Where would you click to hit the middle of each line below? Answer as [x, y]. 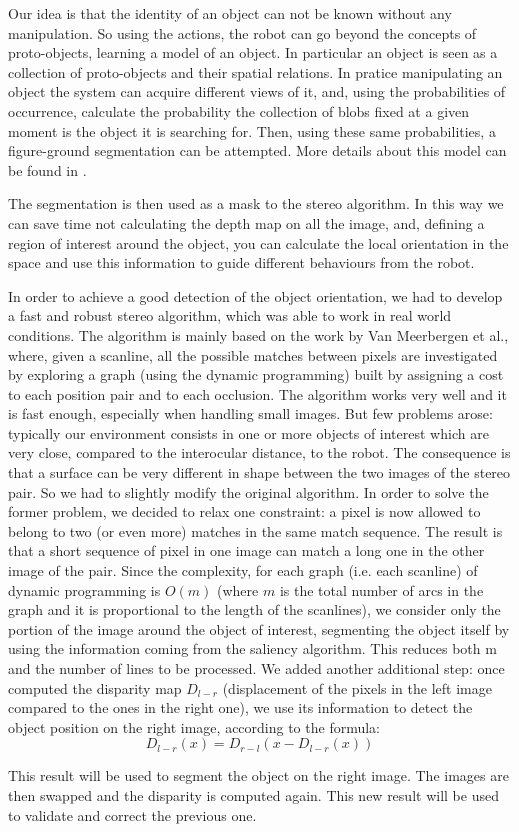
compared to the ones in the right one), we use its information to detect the [240, 707]
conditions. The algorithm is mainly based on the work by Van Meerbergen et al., [258, 334]
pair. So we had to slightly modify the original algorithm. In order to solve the [248, 491]
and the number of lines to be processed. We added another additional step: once [256, 668]
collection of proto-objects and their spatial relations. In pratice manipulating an [255, 71]
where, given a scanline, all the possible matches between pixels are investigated [253, 354]
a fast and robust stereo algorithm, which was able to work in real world [230, 315]
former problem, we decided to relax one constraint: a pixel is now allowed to [244, 511]
